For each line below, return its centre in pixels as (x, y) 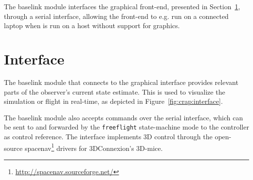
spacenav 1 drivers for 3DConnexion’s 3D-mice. (94, 147)
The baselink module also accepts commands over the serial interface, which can (124, 117)
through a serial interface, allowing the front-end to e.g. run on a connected (116, 16)
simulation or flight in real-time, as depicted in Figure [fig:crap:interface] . (113, 101)
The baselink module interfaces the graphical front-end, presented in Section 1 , (122, 6)
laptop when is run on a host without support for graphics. (92, 25)
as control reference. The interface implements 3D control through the (108, 136)
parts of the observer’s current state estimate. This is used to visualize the (115, 91)
